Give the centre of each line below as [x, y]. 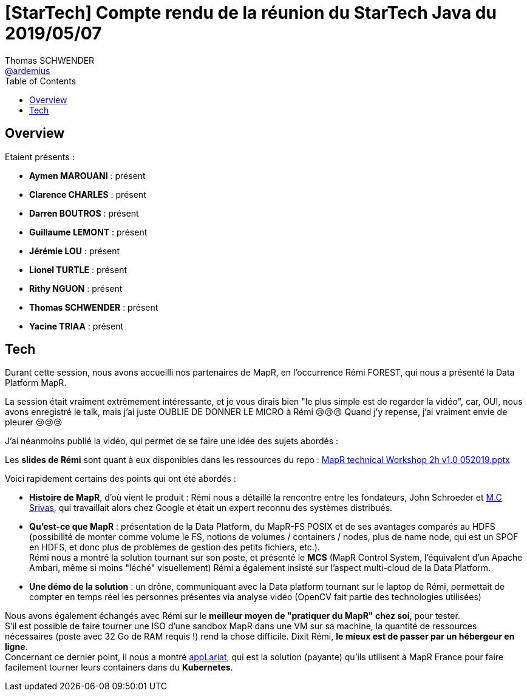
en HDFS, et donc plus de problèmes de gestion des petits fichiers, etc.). [175, 547]
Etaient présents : [40, 157]
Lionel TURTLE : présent [78, 269]
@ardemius [28, 70]
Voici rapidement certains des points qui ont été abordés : [121, 479]
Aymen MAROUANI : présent [87, 175]
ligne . [16, 647]
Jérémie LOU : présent [75, 251]
